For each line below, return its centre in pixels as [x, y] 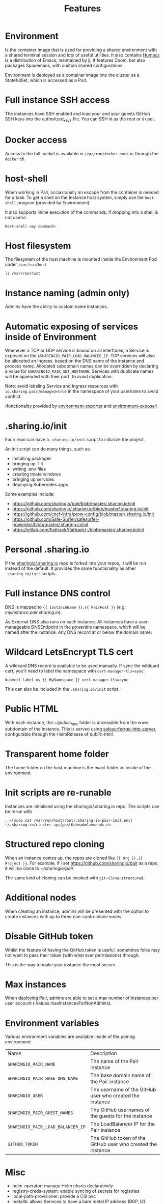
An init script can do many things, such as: [48, 449]
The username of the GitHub [123, 1090]
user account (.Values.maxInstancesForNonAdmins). [58, 1003]
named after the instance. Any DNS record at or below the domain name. [79, 632]
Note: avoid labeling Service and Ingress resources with [62, 386]
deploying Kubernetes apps [40, 485]
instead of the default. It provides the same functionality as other [71, 568]
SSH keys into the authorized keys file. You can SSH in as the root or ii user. [80, 119]
